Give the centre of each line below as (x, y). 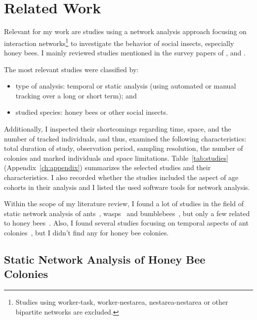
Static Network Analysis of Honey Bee (105, 259)
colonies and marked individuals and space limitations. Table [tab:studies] (116, 158)
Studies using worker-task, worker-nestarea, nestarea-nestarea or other (122, 302)
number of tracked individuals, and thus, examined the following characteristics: (125, 138)
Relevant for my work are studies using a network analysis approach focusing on (125, 31)
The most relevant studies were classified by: (71, 69)
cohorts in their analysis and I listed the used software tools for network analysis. (127, 187)
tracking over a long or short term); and (76, 95)
